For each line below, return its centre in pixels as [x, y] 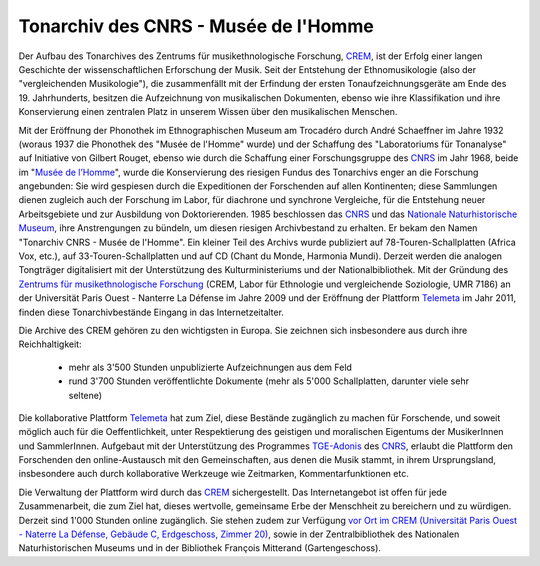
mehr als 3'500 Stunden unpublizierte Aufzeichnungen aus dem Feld [210, 367]
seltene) [85, 395]
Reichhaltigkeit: [50, 344]
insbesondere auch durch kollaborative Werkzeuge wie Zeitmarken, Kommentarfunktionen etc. [213, 474]
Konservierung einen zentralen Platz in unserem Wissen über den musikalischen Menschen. [208, 112]
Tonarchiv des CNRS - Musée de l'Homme [196, 26]
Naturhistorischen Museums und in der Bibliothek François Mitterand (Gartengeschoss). [200, 548]
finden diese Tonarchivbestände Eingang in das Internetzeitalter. [151, 312]
